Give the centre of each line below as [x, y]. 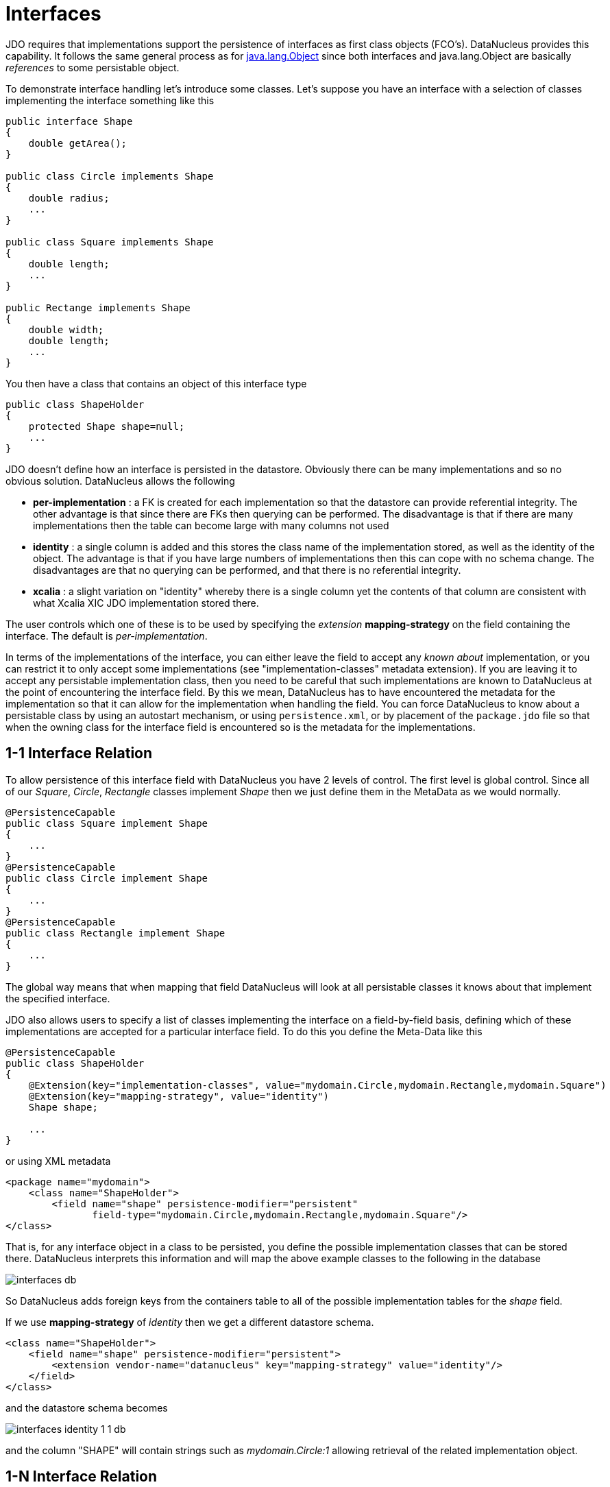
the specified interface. [58, 998]
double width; [66, 329]
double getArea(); [78, 143]
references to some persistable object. [93, 67]
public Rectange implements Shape [98, 307]
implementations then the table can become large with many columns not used [211, 525]
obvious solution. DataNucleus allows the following [120, 481]
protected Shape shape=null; [107, 426]
